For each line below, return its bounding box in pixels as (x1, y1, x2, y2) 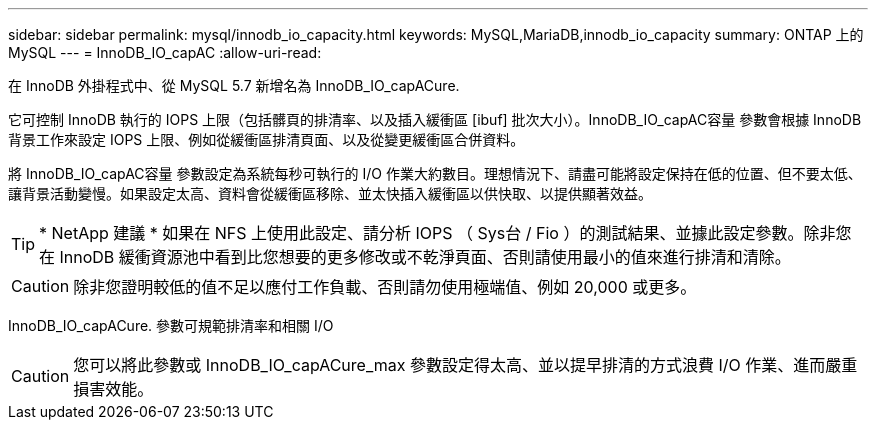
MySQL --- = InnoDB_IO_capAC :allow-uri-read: (8, 44, 322, 61)
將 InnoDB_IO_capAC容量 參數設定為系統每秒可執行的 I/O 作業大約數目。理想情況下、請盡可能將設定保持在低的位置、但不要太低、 (8, 165, 862, 182)
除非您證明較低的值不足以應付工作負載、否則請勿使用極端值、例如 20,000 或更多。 (73, 277, 697, 297)
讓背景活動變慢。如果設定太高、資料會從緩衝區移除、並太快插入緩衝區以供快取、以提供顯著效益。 (8, 185, 652, 202)
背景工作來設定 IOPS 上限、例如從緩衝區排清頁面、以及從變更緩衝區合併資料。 (8, 131, 525, 148)
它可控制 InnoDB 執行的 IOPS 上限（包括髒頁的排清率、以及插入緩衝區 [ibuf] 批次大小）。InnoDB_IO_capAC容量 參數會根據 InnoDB (8, 111, 862, 128)
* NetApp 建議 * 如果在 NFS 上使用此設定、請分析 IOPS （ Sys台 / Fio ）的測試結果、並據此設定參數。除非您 (39, 223, 852, 243)
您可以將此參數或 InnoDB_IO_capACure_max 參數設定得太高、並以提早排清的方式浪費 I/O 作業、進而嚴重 (73, 355, 858, 375)
